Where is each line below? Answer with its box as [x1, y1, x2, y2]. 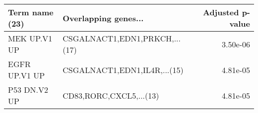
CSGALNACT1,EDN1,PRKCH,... [63, 33, 181, 44]
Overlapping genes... [63, 12, 144, 24]
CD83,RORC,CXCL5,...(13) [63, 89, 159, 101]
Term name [8, 6, 54, 18]
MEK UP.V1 [8, 33, 53, 44]
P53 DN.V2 [8, 84, 48, 95]
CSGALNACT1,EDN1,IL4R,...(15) [63, 64, 184, 75]
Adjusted [202, 6, 239, 18]
